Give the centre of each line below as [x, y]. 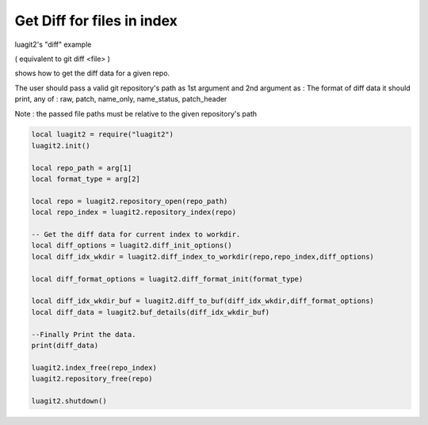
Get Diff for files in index [96, 21]
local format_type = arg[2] [86, 179]
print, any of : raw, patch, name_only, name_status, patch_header [121, 99]
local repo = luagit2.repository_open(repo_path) [130, 201]
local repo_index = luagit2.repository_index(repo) [134, 212]
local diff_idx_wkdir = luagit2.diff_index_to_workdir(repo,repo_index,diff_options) [203, 257]
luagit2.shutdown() [69, 401]
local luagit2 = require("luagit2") [103, 134]
